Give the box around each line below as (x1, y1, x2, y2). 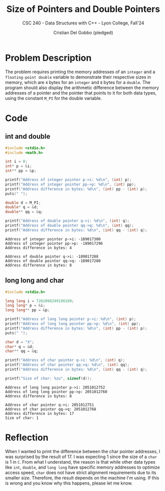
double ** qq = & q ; (5, 209, 43, 214)
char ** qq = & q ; (5, 349, 39, 354)
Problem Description (5, 52, 92, 63)
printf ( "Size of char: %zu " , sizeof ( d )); (5, 376, 92, 381)
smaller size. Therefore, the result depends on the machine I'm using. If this (5, 475, 160, 481)
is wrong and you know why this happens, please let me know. (5, 480, 133, 486)
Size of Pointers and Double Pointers (6, 3, 160, 15)
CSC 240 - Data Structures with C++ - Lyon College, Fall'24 (22, 20, 145, 26)
